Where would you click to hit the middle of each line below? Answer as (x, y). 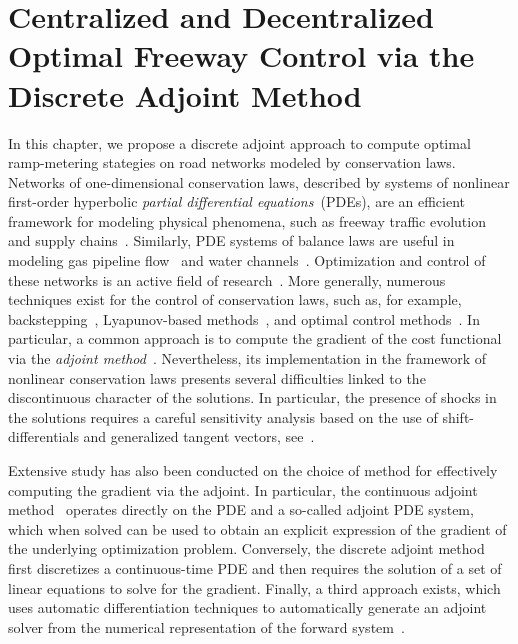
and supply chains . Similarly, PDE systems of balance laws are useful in (231, 240)
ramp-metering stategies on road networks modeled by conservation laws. (232, 162)
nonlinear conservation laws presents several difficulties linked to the (217, 377)
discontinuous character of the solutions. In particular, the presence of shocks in (252, 397)
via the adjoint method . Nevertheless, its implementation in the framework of (247, 358)
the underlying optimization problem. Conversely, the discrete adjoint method (246, 548)
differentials (43, 436)
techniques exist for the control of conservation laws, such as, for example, (235, 299)
